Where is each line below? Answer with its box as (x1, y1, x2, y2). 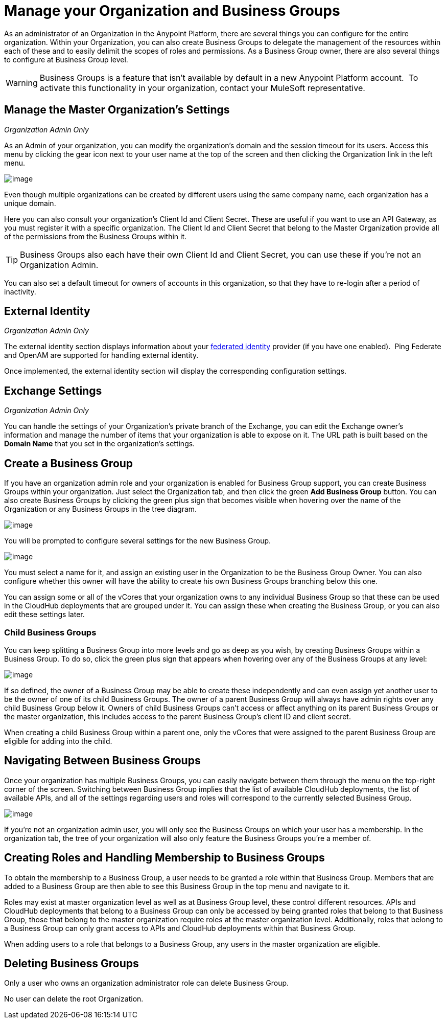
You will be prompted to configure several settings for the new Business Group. (4, 536, 271, 545)
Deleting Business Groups (4, 957, 139, 970)
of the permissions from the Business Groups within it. (4, 232, 187, 241)
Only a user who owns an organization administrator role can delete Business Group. (4, 979, 289, 988)
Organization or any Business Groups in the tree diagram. (4, 505, 197, 514)
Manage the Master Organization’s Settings (4, 103, 230, 117)
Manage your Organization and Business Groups (4, 2, 340, 19)
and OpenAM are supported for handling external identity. (4, 351, 199, 360)
